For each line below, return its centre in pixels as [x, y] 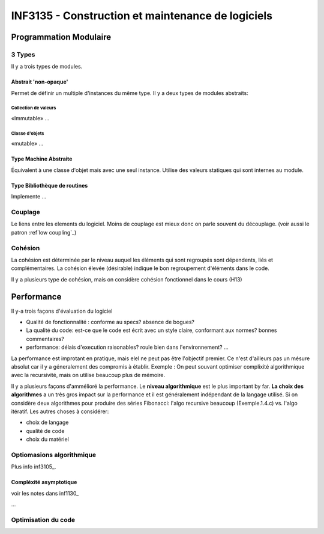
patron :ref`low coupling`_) [44, 232]
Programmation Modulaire [61, 37]
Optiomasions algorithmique [53, 455]
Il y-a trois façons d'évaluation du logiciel [62, 311]
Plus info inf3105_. [34, 467]
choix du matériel [47, 440]
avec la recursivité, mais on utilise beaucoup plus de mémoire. [88, 375]
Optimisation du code [43, 520]
